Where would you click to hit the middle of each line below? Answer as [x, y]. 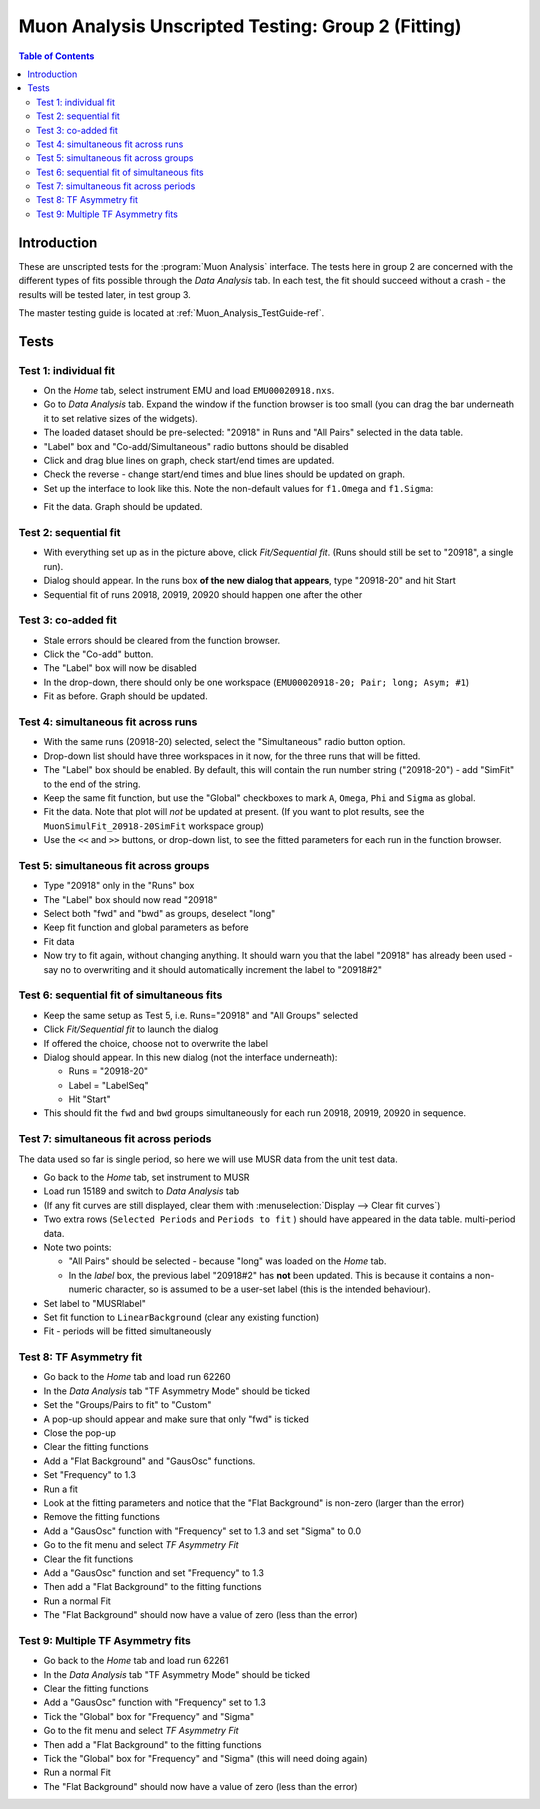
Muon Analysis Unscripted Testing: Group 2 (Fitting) [240, 26]
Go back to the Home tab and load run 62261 [136, 1661]
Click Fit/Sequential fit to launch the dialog [131, 1029]
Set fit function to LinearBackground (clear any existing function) [181, 1317]
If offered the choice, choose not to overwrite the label [156, 1043]
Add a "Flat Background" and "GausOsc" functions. [149, 1461]
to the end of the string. [92, 784]
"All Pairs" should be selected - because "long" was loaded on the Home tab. [227, 1261]
